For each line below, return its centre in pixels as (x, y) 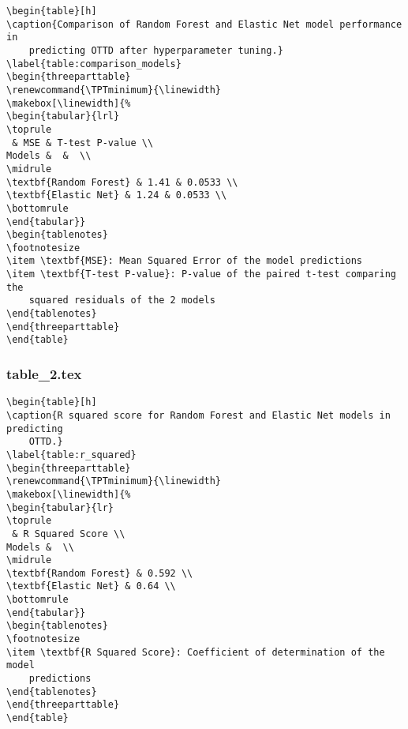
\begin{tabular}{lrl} (63, 116)
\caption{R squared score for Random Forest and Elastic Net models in (198, 415)
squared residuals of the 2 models (122, 301)
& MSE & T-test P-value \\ (83, 143)
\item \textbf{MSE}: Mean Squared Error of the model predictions (185, 261)
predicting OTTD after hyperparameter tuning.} (156, 50)
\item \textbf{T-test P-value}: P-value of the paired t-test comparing (201, 274)
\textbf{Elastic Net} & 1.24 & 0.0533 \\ (117, 195)
